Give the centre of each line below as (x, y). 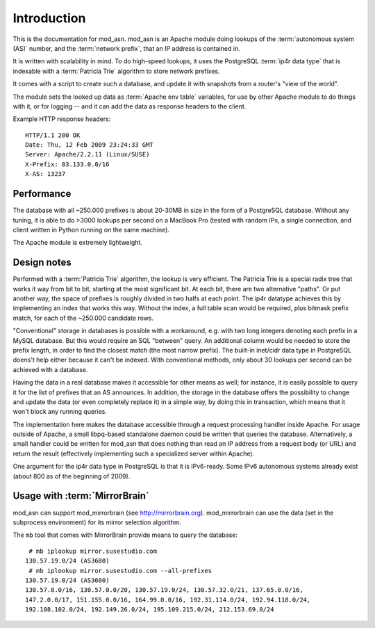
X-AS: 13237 (45, 174)
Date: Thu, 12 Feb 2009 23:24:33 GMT (90, 145)
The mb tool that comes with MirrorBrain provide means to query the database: (125, 535)
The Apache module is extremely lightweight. (77, 243)
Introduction (49, 18)
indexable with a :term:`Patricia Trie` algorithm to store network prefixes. (116, 71)
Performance (42, 194)
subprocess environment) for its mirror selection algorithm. (97, 522)
